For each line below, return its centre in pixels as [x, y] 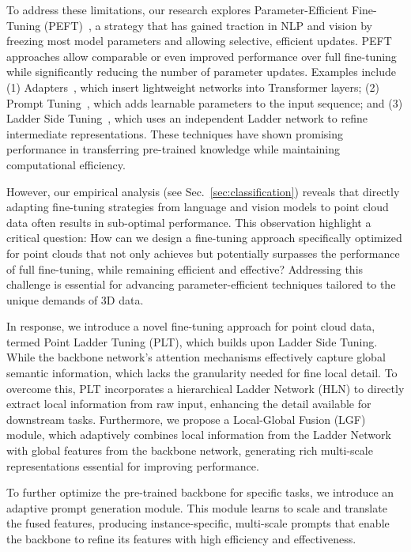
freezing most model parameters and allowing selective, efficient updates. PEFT [199, 41]
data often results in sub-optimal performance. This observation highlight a [189, 222]
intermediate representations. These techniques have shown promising [175, 133]
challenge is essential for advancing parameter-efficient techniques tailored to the [201, 284]
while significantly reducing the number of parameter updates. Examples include [201, 72]
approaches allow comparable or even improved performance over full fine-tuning [202, 56]
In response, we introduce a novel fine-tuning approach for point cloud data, [191, 326]
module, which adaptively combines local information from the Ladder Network [199, 435]
